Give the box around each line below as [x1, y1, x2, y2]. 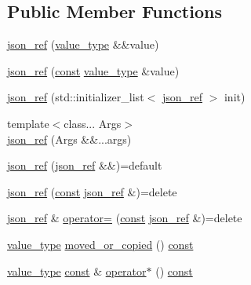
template [7, 115, 49, 131]
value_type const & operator [7, 262, 147, 279]
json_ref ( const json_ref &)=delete [7, 183, 177, 199]
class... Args [64, 115, 122, 131]
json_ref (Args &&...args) [7, 130, 132, 147]
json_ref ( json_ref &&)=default [7, 157, 162, 174]
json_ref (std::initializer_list [7, 89, 144, 105]
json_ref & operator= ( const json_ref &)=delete [7, 210, 242, 226]
